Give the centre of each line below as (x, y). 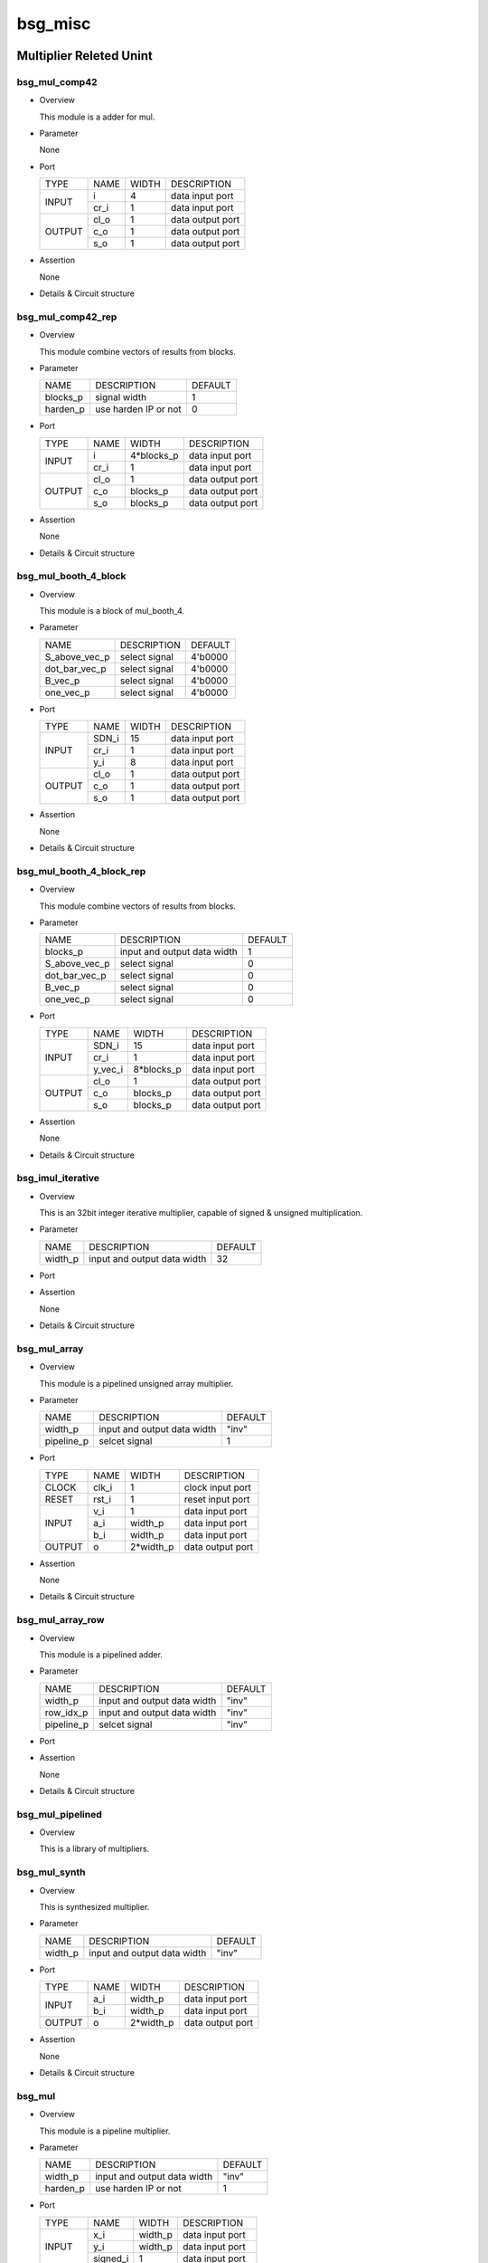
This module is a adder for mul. (97, 117)
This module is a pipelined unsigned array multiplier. (136, 1383)
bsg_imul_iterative (58, 1179)
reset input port (217, 1499)
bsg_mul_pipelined (60, 1814)
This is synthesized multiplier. (94, 1907)
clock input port (218, 1487)
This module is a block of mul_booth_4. (112, 611)
